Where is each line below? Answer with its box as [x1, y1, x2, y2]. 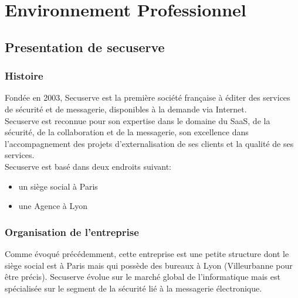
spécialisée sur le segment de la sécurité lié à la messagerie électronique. [5, 282, 262, 294]
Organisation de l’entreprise [5, 224, 139, 239]
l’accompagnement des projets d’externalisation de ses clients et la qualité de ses [5, 137, 294, 149]
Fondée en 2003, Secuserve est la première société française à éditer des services [5, 91, 290, 104]
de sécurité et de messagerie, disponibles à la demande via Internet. [5, 102, 247, 115]
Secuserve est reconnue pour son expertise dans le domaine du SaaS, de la [5, 114, 270, 126]
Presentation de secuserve [5, 37, 165, 56]
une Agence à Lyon [18, 200, 88, 212]
